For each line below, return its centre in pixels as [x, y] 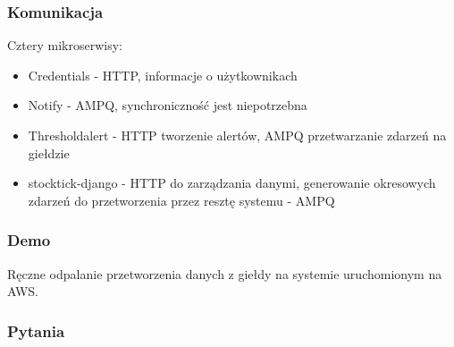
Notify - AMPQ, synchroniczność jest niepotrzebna [168, 105]
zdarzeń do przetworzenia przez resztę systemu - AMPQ [181, 200]
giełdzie [49, 152]
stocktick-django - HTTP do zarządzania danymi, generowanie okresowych [232, 183]
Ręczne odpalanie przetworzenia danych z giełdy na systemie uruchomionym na [225, 273]
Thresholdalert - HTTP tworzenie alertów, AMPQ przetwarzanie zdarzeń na [237, 135]
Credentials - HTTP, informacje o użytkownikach [163, 75]
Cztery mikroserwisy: [65, 45]
